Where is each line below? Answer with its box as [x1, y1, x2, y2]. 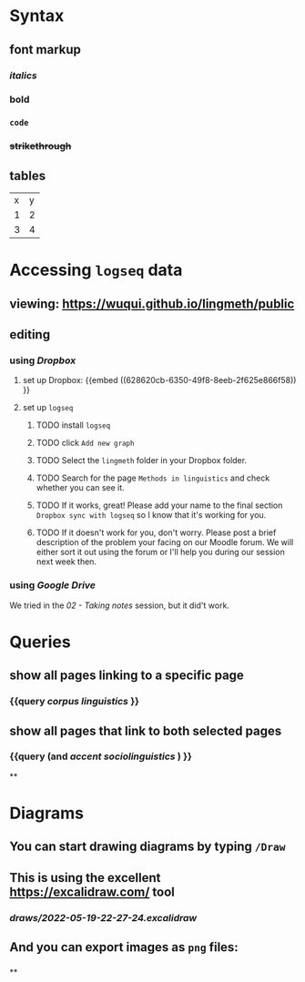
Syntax [9, 5, 65, 26]
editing [9, 327, 51, 342]
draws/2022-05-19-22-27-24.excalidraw [9, 911, 198, 924]
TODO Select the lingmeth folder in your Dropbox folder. [36, 455, 248, 466]
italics [9, 69, 38, 82]
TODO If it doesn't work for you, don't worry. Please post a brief [36, 527, 277, 538]
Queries [9, 632, 71, 652]
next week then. [36, 556, 97, 567]
